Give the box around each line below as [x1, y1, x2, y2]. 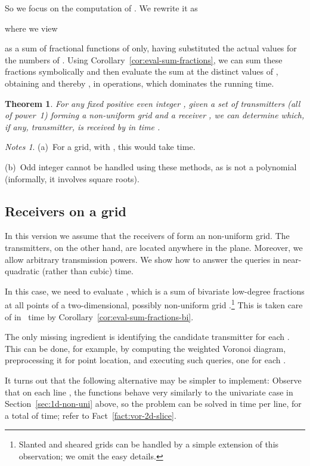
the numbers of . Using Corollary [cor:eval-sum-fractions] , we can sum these [5, 53, 283, 66]
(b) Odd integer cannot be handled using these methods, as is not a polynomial [5, 160, 297, 173]
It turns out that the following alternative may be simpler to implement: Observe [5, 373, 302, 386]
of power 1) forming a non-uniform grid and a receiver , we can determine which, [5, 109, 305, 121]
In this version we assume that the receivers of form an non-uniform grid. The [5, 229, 290, 242]
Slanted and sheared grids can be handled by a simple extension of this [18, 438, 279, 450]
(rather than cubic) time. [42, 265, 134, 277]
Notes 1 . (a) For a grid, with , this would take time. [5, 140, 196, 153]
